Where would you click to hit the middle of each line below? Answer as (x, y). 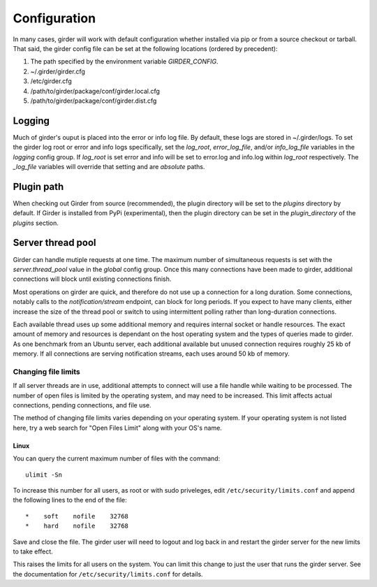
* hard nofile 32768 (77, 526)
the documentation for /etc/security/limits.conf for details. (108, 574)
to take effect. (33, 551)
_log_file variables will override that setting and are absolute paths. (109, 166)
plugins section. (36, 223)
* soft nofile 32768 (77, 516)
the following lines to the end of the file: (70, 500)
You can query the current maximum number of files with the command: (117, 458)
